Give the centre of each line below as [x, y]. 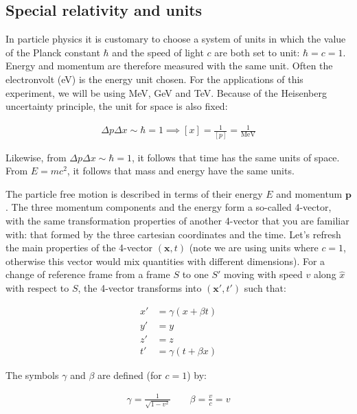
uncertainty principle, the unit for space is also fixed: [117, 106]
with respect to [37, 287]
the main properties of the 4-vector [79, 248]
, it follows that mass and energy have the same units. [181, 171]
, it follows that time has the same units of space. [235, 157]
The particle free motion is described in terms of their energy [134, 193]
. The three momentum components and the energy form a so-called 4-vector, [169, 207]
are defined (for [129, 375]
